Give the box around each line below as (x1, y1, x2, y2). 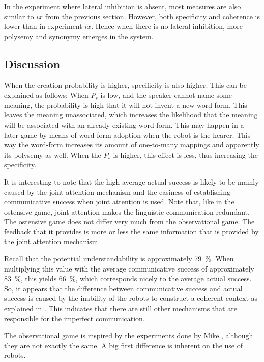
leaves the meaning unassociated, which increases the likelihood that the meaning (4, 109, 258, 120)
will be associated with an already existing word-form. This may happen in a (4, 119, 244, 130)
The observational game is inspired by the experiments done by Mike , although (4, 330, 253, 341)
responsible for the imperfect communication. (4, 313, 145, 323)
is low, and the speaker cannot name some (100, 89, 232, 100)
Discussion (4, 55, 61, 71)
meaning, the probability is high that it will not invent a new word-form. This (4, 99, 247, 110)
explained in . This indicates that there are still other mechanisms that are (4, 303, 237, 314)
